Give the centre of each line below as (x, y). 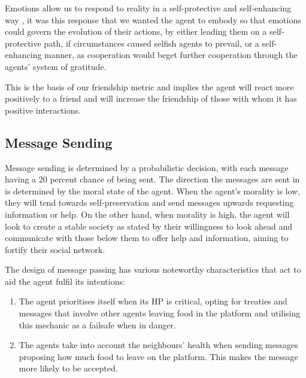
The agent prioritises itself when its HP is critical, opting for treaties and (153, 301)
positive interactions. (43, 110)
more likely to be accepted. (68, 368)
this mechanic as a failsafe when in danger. (97, 324)
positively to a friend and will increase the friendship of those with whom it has (151, 98)
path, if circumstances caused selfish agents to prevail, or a (152, 43)
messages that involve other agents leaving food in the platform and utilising (160, 313)
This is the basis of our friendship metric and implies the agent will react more (149, 86)
